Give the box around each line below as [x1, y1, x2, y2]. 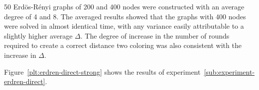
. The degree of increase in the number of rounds [80, 30, 230, 41]
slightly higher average [4, 30, 73, 41]
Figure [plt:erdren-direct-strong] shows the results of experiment [4, 66, 201, 77]
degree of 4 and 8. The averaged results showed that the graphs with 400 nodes [4, 11, 246, 21]
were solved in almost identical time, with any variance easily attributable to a [4, 21, 244, 31]
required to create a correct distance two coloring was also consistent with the [4, 40, 242, 50]
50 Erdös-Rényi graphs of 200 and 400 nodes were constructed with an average [4, 1, 245, 11]
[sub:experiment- [204, 66, 255, 77]
